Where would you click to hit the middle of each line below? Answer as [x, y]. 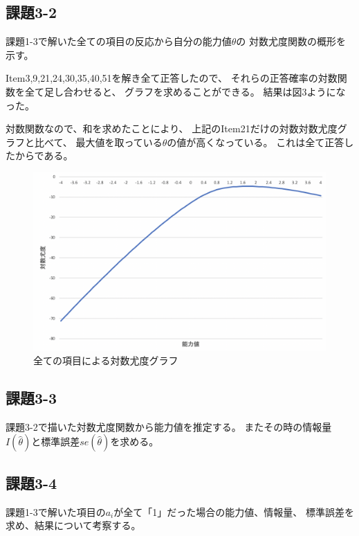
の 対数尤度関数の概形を [291, 41]
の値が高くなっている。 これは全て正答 [256, 142]
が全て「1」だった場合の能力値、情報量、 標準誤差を [234, 511]
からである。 [44, 155]
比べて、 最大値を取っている [98, 142]
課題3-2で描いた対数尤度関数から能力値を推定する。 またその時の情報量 [169, 426]
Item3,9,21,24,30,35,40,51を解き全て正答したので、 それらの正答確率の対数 [172, 78]
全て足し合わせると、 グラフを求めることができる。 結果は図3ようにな [185, 91]
